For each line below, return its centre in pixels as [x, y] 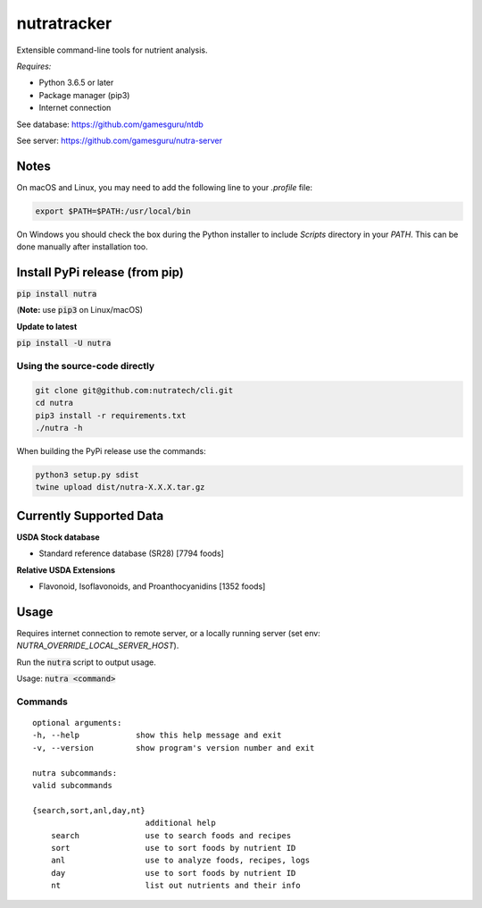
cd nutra [54, 403]
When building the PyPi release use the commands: [111, 450]
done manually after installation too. [82, 247]
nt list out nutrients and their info [175, 886]
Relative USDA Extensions [66, 570]
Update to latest [47, 326]
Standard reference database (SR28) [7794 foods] [132, 553]
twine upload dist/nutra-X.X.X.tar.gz [120, 488]
